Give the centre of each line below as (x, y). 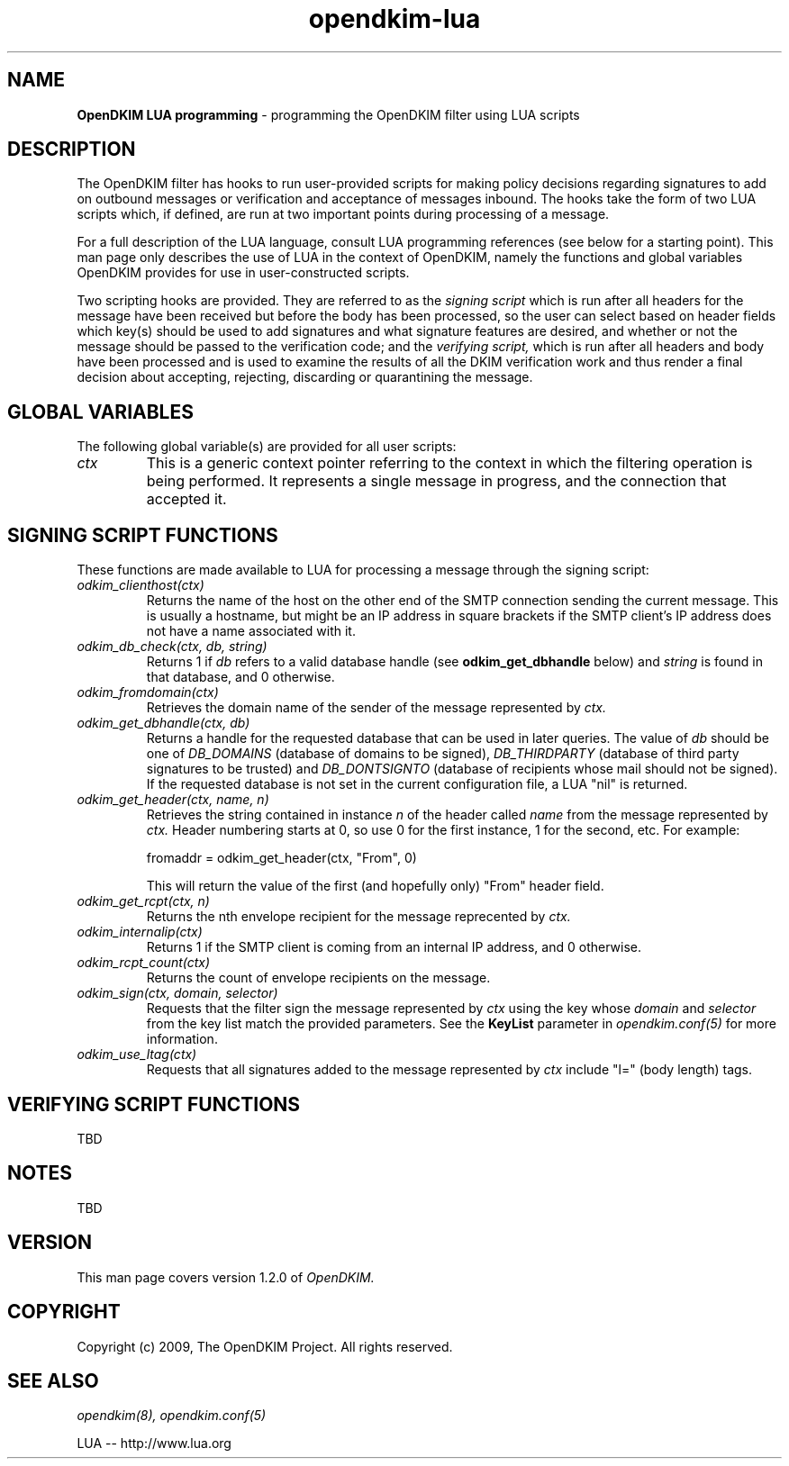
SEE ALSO (53, 1380)
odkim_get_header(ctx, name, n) (173, 800)
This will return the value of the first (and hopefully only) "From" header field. (375, 886)
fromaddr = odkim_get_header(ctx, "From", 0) (281, 858)
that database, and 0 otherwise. (240, 677)
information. (182, 1039)
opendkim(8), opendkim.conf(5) (172, 1416)
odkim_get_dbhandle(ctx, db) (163, 723)
